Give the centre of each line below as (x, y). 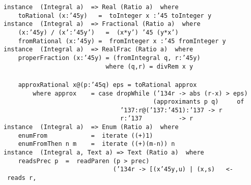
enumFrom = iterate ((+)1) (86, 135)
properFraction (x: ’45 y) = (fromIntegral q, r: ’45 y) (109, 58)
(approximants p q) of (199, 102)
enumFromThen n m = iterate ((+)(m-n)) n (96, 144)
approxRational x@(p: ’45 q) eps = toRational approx (107, 85)
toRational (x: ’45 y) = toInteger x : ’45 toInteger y (115, 16)
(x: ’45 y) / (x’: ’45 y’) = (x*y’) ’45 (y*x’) (98, 32)
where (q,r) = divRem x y (149, 66)
